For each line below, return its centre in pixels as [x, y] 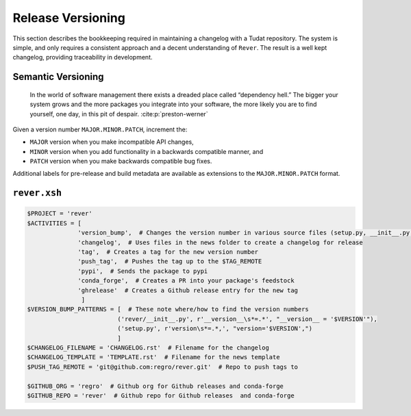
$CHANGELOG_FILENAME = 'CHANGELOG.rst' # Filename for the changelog [148, 348]
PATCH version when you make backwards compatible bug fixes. [121, 161]
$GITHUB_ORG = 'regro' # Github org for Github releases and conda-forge [155, 386]
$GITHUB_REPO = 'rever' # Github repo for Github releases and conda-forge [161, 395]
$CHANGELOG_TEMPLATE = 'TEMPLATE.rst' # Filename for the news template [153, 357]
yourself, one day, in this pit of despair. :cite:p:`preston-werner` [119, 114]
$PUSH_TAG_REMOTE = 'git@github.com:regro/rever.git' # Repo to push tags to [162, 367]
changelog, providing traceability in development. [83, 57]
